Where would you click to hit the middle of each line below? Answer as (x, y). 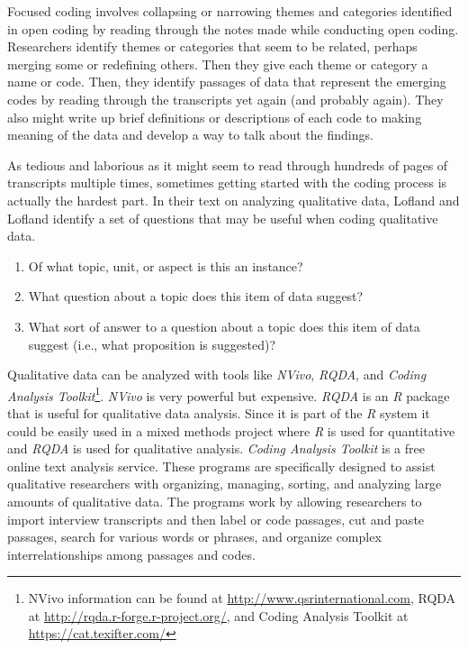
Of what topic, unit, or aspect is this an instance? (166, 265)
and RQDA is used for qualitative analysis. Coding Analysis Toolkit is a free (216, 448)
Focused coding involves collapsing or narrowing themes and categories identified (230, 11)
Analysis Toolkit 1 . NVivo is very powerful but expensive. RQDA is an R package (229, 394)
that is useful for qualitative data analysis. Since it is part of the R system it (219, 412)
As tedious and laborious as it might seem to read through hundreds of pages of (228, 165)
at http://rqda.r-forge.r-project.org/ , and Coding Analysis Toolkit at (218, 615)
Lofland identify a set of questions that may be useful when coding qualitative (223, 218)
